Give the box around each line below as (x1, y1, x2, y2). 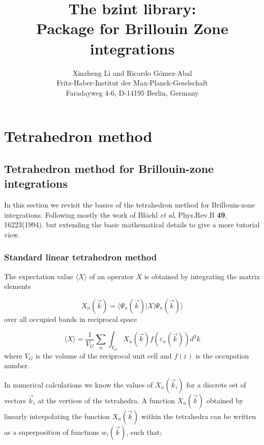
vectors (4, 395, 26, 405)
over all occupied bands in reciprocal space (4, 313, 137, 324)
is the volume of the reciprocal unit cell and (35, 350, 172, 361)
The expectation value (4, 271, 73, 281)
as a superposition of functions (4, 426, 100, 437)
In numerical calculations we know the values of (4, 379, 153, 390)
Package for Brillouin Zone (36, 18, 228, 39)
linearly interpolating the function (4, 410, 110, 421)
